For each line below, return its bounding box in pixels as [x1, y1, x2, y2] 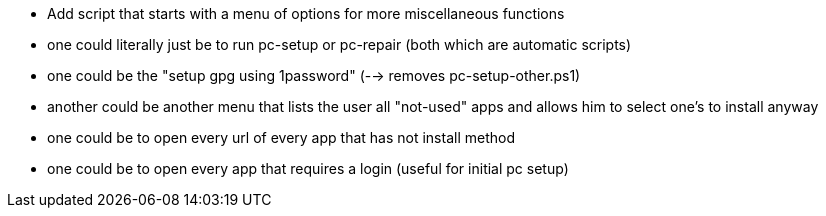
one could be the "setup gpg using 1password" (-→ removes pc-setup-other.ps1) [47, 67, 581, 84]
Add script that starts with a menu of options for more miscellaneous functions [47, 5, 565, 22]
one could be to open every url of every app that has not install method [47, 129, 515, 146]
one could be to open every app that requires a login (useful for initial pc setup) [47, 160, 569, 177]
